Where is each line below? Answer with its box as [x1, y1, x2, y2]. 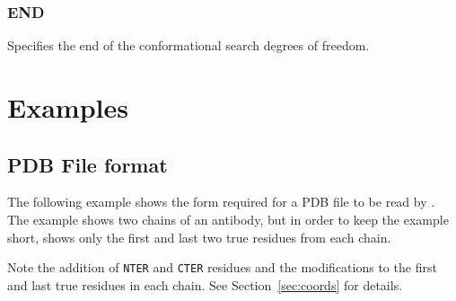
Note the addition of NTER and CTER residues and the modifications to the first [7, 258, 437, 277]
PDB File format [7, 150, 168, 178]
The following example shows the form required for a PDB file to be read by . [7, 192, 435, 211]
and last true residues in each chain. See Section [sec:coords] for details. [7, 275, 403, 294]
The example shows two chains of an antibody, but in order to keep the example [7, 209, 449, 228]
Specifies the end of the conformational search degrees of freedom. [7, 36, 370, 55]
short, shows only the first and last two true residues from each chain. [7, 227, 391, 246]
